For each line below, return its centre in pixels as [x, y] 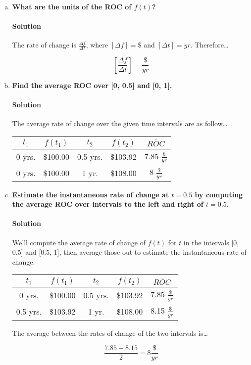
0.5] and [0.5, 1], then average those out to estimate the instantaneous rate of [129, 252]
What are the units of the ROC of [72, 6]
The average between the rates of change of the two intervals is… [110, 333]
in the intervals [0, [211, 242]
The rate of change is [44, 45]
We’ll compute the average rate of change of [79, 242]
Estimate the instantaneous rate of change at [91, 194]
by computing [219, 194]
